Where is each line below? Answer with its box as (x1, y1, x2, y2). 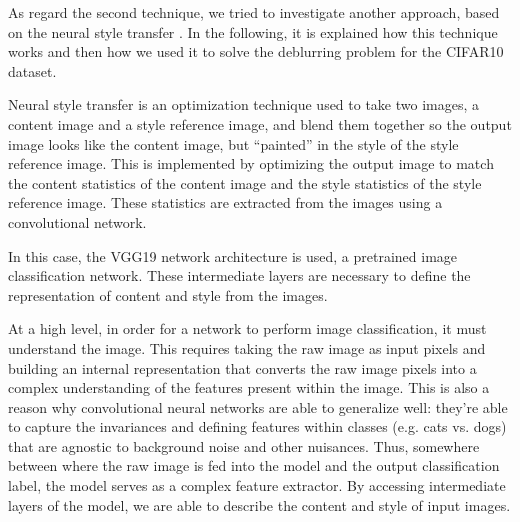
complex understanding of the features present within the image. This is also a (8, 377, 490, 398)
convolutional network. (8, 211, 147, 232)
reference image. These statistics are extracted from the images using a (8, 192, 443, 213)
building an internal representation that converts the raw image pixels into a (8, 357, 477, 378)
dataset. (8, 60, 57, 81)
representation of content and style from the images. (8, 284, 328, 305)
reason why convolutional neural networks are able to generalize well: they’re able (8, 396, 508, 417)
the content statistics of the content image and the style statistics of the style (8, 172, 482, 193)
